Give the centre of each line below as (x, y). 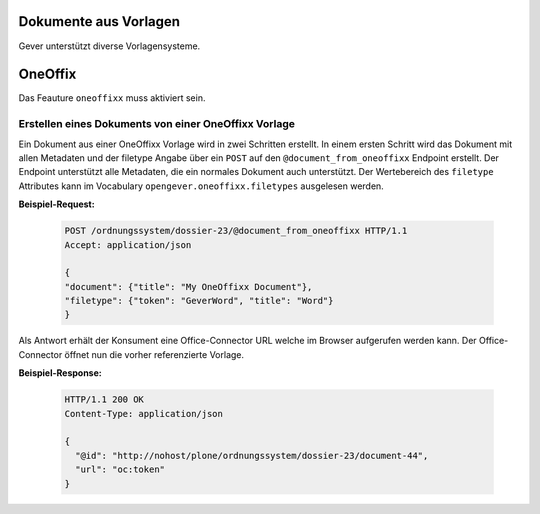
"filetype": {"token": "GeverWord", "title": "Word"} (199, 301)
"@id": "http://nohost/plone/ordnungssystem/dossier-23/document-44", (252, 455)
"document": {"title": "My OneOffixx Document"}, (188, 286)
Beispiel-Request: (56, 204)
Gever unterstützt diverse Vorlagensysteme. (109, 46)
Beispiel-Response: (60, 373)
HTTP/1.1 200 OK (104, 399)
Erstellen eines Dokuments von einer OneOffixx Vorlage (156, 124)
